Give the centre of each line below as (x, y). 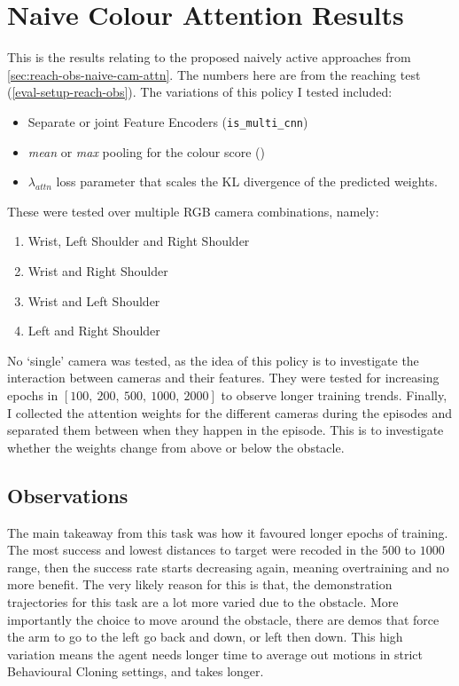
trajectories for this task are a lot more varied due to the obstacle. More (203, 601)
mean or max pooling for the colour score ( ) (146, 151)
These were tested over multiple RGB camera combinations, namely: (193, 211)
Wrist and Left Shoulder (94, 300)
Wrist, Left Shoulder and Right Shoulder (139, 241)
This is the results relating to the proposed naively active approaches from (209, 57)
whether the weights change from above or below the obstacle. (176, 447)
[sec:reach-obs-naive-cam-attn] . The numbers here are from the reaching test (214, 74)
